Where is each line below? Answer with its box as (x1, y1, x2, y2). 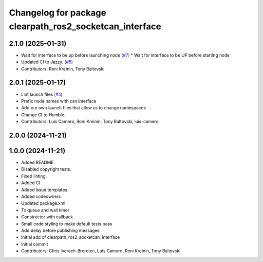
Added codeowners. (21, 193, 62, 199)
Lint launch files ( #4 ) (21, 91, 63, 97)
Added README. (21, 159, 55, 165)
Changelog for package (9, 7, 107, 18)
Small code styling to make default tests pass (21, 221, 113, 227)
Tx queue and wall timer (21, 207, 70, 213)
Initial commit (21, 241, 48, 247)
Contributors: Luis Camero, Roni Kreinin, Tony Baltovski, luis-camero (21, 119, 159, 124)
